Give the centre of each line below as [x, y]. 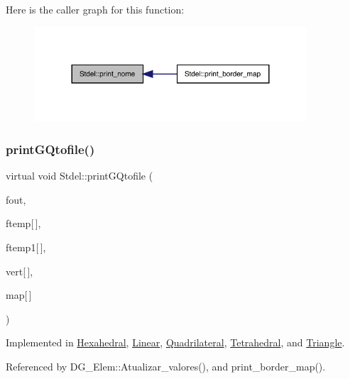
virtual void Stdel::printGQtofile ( [80, 176]
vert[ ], [20, 271]
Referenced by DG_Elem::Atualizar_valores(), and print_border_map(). [166, 366]
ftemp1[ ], [26, 247]
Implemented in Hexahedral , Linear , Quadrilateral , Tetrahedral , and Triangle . [175, 342]
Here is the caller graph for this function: [95, 9]
